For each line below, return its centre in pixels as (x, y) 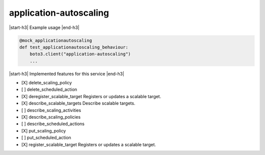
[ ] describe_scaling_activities (51, 110)
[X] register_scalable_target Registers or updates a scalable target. (89, 144)
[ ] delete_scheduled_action (49, 90)
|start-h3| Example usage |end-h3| (44, 27)
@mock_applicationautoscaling (56, 40)
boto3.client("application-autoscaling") (80, 54)
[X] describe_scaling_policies (51, 117)
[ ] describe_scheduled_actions (53, 124)
